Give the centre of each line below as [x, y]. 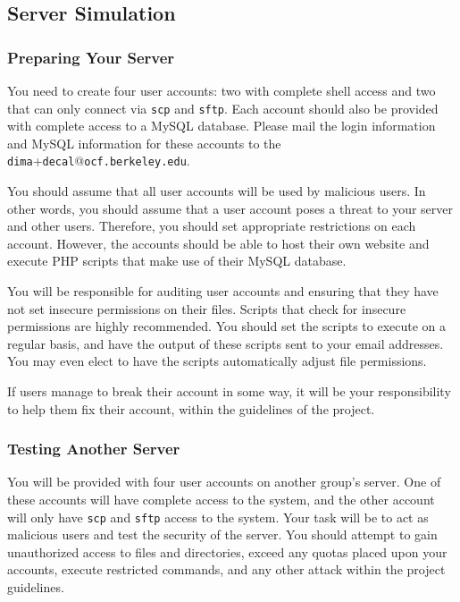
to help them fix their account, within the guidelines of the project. [191, 408]
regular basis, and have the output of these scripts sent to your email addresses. [226, 343]
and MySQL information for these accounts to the [144, 143]
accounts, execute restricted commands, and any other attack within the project [226, 569]
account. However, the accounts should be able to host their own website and [218, 243]
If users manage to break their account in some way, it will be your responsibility [229, 391]
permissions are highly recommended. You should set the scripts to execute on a [227, 326]
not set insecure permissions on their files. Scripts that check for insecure [207, 308]
